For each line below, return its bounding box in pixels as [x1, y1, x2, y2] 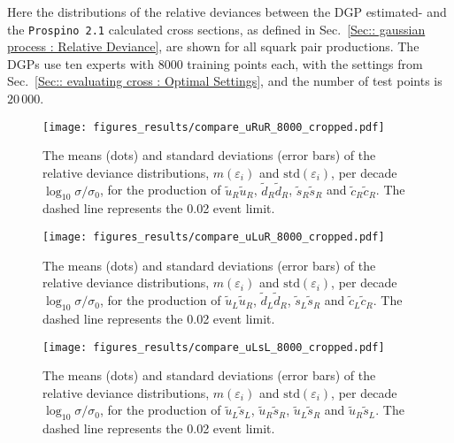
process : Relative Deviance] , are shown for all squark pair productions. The [7, 37, 419, 56]
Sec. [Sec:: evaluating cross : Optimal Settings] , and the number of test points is [7, 72, 442, 90]
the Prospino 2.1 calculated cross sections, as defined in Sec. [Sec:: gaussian [7, 19, 426, 38]
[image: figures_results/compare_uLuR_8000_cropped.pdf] [42, 231, 385, 244]
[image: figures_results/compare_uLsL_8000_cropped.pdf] [42, 340, 385, 354]
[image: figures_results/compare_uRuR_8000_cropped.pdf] [42, 120, 385, 134]
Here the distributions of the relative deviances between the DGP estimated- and [7, 3, 447, 20]
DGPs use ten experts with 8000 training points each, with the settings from [7, 54, 423, 73]
